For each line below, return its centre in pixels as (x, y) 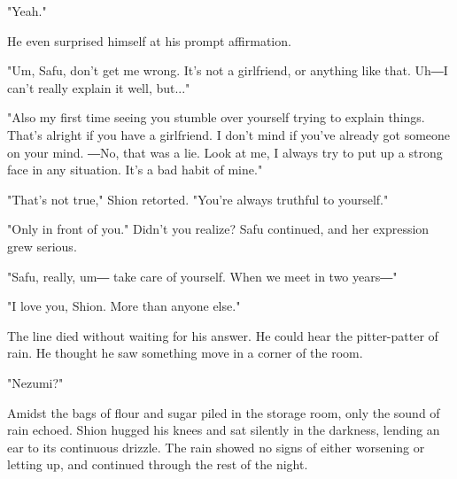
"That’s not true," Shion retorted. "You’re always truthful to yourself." (198, 199)
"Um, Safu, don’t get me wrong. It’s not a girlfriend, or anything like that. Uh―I (228, 70)
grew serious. (42, 246)
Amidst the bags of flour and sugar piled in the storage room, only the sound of (224, 412)
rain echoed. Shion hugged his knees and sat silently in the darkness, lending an (224, 430)
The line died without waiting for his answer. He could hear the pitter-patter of (223, 335)
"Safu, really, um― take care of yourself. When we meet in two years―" (202, 276)
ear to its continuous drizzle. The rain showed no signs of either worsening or (216, 447)
